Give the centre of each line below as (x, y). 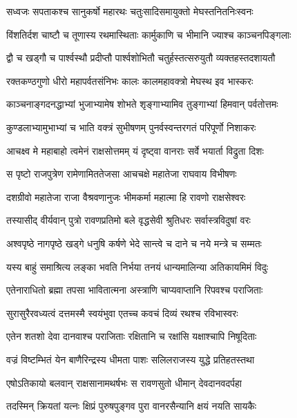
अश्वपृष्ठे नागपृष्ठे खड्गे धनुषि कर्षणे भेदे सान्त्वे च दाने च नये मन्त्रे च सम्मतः (134, 243)
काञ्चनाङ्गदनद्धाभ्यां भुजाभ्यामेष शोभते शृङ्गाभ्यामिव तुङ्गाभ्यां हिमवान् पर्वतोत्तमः (142, 104)
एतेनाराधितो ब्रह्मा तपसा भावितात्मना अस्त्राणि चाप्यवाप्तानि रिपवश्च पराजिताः (135, 290)
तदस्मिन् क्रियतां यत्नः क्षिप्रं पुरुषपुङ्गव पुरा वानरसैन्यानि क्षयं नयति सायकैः (132, 406)
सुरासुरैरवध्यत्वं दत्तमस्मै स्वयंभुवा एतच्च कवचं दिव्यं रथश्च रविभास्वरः (122, 313)
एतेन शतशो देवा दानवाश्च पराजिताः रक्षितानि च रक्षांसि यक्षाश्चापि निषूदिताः (132, 336)
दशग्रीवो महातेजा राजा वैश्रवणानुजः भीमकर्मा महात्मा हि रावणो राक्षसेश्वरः (126, 197)
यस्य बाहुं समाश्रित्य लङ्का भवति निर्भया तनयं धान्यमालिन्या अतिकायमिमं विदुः (137, 266)
